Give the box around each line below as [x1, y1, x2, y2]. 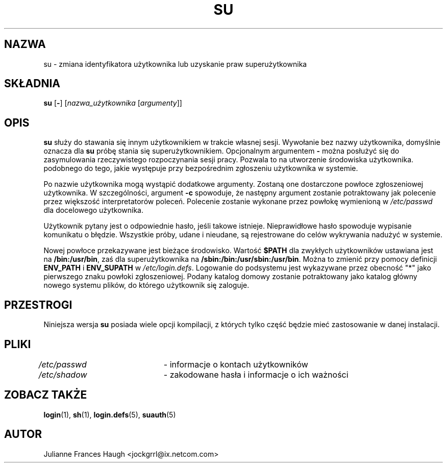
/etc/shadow [38, 369, 87, 380]
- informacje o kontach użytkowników [163, 359, 308, 370]
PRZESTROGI [4, 298, 72, 311]
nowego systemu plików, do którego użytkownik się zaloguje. [43, 281, 250, 290]
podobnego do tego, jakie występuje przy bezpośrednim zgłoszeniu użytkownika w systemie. [43, 164, 358, 173]
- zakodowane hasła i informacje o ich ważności [163, 369, 349, 380]
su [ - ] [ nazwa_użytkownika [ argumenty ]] [43, 99, 182, 108]
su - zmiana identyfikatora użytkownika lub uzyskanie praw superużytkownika [43, 59, 307, 68]
